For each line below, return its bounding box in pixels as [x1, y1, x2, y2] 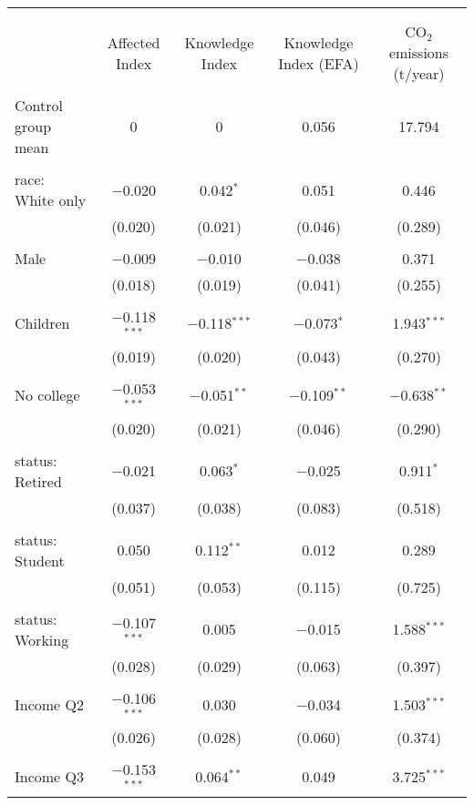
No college [15, 384, 80, 406]
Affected [107, 31, 160, 53]
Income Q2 [15, 693, 84, 715]
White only [15, 189, 87, 210]
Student [15, 549, 65, 571]
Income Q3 [15, 765, 84, 787]
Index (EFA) [278, 52, 359, 74]
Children [15, 312, 70, 334]
